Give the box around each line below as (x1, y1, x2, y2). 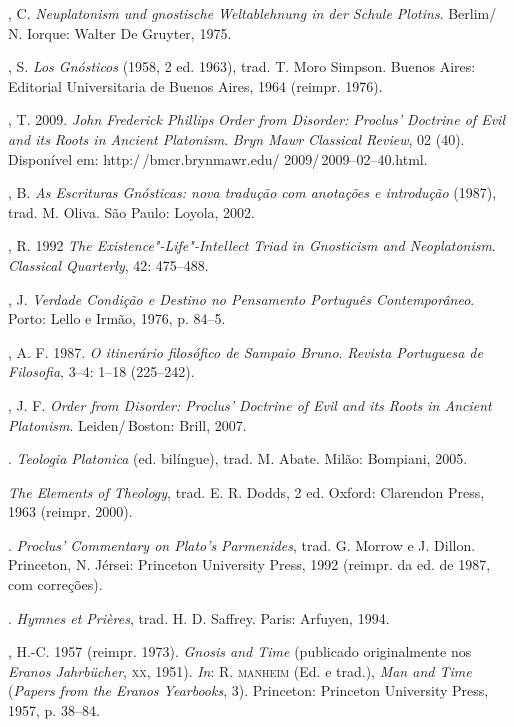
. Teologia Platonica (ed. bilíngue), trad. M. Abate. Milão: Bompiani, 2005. (8, 448, 468, 469)
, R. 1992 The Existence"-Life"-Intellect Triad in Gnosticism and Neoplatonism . (8, 235, 496, 256)
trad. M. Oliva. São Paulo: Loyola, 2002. (8, 201, 256, 222)
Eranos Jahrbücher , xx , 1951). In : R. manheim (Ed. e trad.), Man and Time (8, 660, 472, 681)
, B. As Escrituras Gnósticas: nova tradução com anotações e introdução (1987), (8, 182, 497, 203)
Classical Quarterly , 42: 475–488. (8, 254, 209, 275)
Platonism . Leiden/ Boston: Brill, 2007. (8, 414, 247, 435)
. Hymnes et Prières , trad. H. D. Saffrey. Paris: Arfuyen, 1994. (8, 607, 390, 628)
